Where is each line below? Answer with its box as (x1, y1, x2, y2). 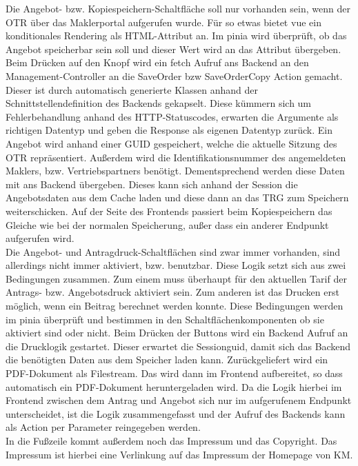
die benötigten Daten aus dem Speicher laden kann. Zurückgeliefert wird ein (6, 352, 328, 367)
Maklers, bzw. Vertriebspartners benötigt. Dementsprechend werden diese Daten (6, 163, 345, 178)
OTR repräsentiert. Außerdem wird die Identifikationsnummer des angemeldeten (6, 150, 346, 164)
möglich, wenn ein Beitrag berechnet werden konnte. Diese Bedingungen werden (6, 298, 344, 313)
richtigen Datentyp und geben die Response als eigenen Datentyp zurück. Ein (6, 123, 332, 137)
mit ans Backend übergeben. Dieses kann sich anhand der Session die (6, 176, 298, 191)
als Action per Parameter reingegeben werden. (6, 420, 201, 434)
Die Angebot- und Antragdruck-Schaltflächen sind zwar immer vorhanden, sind (6, 244, 341, 259)
